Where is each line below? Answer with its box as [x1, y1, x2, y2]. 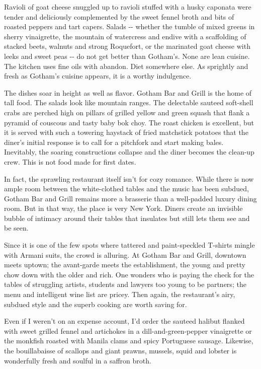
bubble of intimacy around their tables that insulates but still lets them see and [4, 212, 250, 223]
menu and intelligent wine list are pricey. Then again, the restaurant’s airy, [4, 289, 235, 300]
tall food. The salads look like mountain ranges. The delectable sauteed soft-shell [4, 97, 253, 108]
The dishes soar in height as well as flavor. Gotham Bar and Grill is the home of [4, 87, 252, 98]
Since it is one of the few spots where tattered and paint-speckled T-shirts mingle [4, 240, 255, 250]
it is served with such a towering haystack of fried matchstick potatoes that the [4, 127, 248, 137]
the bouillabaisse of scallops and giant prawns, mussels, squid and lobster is [4, 345, 237, 355]
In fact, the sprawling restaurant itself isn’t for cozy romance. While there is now [4, 173, 254, 184]
